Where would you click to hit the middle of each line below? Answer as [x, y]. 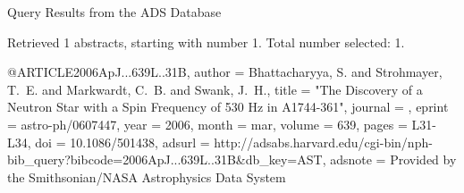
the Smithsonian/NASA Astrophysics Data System [147, 176]
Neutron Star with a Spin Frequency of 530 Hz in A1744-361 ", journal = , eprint [228, 107]
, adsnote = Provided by [389, 159]
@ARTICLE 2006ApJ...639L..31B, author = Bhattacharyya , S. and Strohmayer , [225, 72]
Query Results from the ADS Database [114, 12]
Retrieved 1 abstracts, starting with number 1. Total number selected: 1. [206, 42]
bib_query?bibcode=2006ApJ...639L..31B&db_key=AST [165, 159]
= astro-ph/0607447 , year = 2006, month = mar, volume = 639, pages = [207, 124]
